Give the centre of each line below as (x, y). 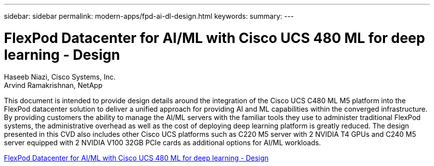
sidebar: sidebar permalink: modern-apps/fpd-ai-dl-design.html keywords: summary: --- (149, 16)
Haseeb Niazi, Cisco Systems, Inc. (60, 77)
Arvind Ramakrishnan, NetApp (53, 85)
